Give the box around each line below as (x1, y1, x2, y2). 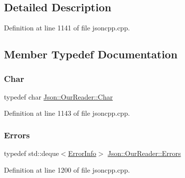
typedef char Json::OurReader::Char (4, 91, 113, 102)
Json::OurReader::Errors (107, 148, 181, 158)
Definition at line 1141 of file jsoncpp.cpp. (4, 23, 130, 33)
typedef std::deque (4, 148, 59, 158)
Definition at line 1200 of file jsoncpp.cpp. (4, 164, 130, 175)
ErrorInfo (68, 148, 96, 158)
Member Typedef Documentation (4, 47, 178, 62)
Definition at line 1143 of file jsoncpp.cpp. (4, 108, 130, 118)
